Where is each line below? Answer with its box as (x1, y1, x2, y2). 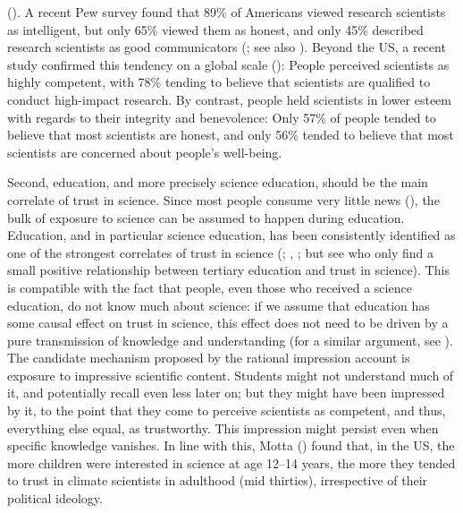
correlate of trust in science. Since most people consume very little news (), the (7, 190, 440, 209)
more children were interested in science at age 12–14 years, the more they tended (7, 453, 456, 472)
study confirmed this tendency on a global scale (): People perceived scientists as (7, 55, 450, 73)
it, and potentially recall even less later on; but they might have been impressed (7, 383, 445, 402)
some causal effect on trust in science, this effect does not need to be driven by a (7, 313, 449, 332)
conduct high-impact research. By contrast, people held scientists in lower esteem (7, 90, 451, 108)
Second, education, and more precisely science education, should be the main (7, 173, 428, 192)
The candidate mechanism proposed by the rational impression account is (7, 348, 410, 367)
